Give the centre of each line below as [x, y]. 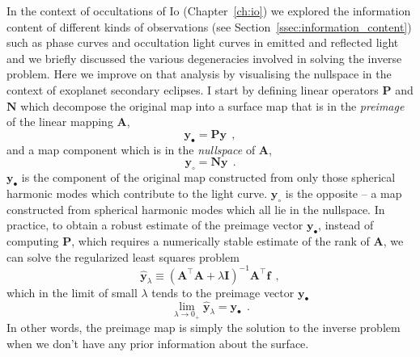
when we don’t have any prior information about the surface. [158, 343]
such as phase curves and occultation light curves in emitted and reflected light [203, 42]
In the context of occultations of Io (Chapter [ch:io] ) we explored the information [209, 10]
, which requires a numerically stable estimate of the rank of [221, 240]
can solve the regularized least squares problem [123, 256]
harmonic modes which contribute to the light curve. [137, 193]
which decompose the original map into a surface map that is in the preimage [212, 105]
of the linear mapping [60, 122]
